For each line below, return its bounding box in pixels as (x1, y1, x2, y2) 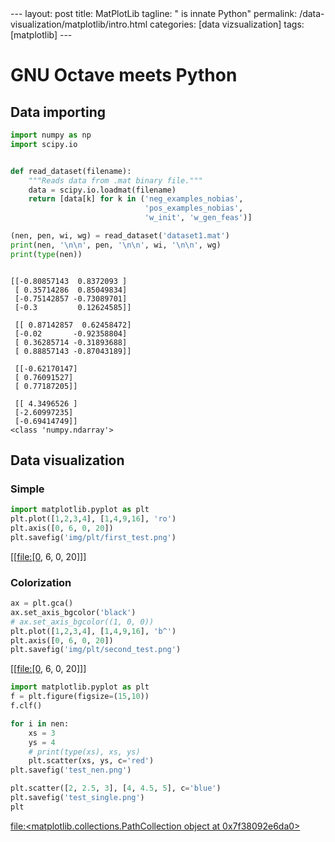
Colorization (10, 575, 72, 589)
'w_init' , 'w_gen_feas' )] (144, 213, 253, 223)
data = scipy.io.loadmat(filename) (28, 185, 177, 195)
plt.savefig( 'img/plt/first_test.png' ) (10, 532, 177, 542)
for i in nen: (10, 718, 70, 729)
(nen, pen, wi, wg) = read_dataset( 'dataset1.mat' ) (10, 231, 230, 241)
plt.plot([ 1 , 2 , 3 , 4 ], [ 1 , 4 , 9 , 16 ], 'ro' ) (10, 514, 177, 524)
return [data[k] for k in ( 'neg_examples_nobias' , (28, 194, 244, 204)
